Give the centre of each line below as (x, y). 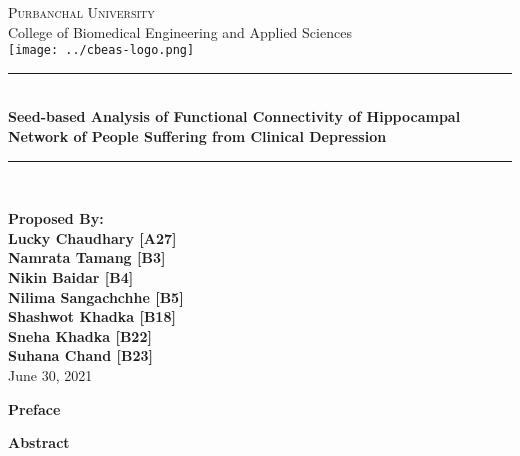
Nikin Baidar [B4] (71, 277)
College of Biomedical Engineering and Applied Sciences (180, 31)
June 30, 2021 (50, 374)
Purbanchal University (81, 12)
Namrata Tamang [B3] (87, 257)
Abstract (39, 442)
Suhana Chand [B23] (80, 355)
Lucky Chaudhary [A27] (92, 237)
